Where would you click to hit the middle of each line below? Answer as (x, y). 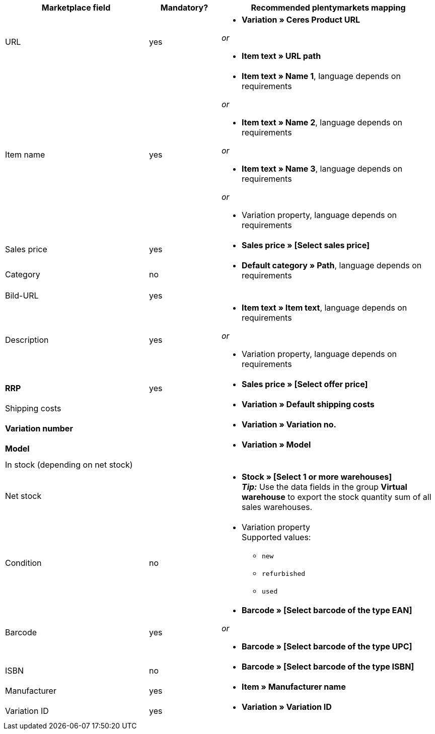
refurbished (283, 574)
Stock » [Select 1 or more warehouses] (317, 477)
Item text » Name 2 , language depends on (322, 122)
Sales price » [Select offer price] (305, 384)
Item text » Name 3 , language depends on (322, 169)
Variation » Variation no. (289, 424)
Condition (23, 563)
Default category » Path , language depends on (332, 265)
